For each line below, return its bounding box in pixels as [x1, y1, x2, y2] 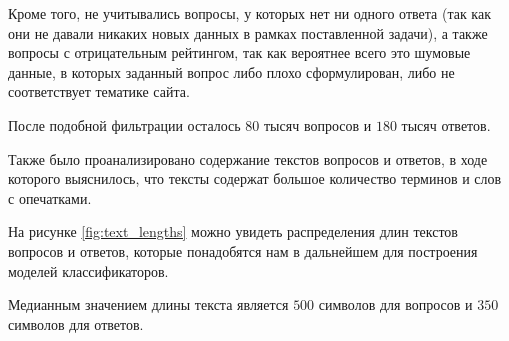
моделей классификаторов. [8, 260, 169, 281]
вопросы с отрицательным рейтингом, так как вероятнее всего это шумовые [8, 42, 471, 63]
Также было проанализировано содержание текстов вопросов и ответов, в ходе [8, 148, 488, 169]
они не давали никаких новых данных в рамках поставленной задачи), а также [8, 22, 488, 43]
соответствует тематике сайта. [8, 81, 190, 102]
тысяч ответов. [401, 114, 491, 135]
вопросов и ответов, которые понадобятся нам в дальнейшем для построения [8, 240, 478, 261]
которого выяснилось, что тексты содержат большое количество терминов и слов [8, 168, 502, 189]
